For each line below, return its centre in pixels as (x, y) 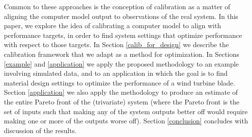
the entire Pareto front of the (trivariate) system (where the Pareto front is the (122, 101)
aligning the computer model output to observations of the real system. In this (121, 16)
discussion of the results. (40, 130)
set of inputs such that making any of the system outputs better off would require (126, 111)
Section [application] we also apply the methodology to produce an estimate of (121, 92)
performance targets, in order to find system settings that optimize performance (123, 35)
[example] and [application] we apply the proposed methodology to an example (121, 63)
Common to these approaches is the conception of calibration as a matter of (117, 6)
